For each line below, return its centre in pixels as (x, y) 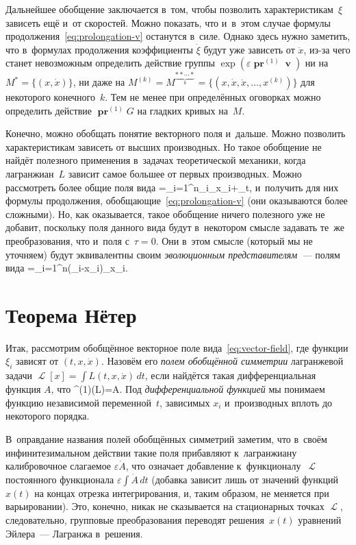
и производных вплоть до (278, 402)
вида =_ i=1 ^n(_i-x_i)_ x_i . (67, 268)
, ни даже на (99, 82)
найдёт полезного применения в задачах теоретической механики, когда (156, 160)
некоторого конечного (50, 97)
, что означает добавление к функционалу (213, 466)
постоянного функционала (60, 479)
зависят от (37, 361)
